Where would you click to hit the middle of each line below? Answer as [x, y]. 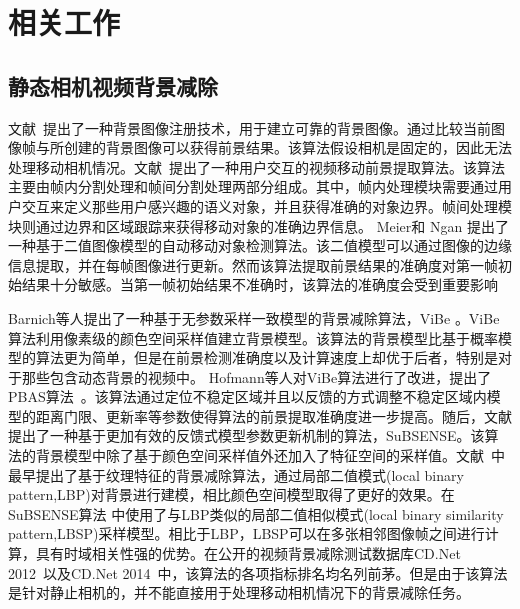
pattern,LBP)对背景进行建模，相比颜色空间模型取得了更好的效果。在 [231, 494]
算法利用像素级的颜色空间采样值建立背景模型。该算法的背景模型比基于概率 [253, 337]
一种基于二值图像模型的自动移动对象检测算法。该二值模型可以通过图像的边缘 [260, 245]
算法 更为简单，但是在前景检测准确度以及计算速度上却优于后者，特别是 [266, 357]
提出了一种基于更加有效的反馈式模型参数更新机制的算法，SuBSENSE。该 [246, 435]
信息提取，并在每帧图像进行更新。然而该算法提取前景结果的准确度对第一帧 [253, 264]
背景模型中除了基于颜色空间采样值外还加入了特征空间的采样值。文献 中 [270, 455]
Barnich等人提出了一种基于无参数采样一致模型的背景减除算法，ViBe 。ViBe [254, 317]
